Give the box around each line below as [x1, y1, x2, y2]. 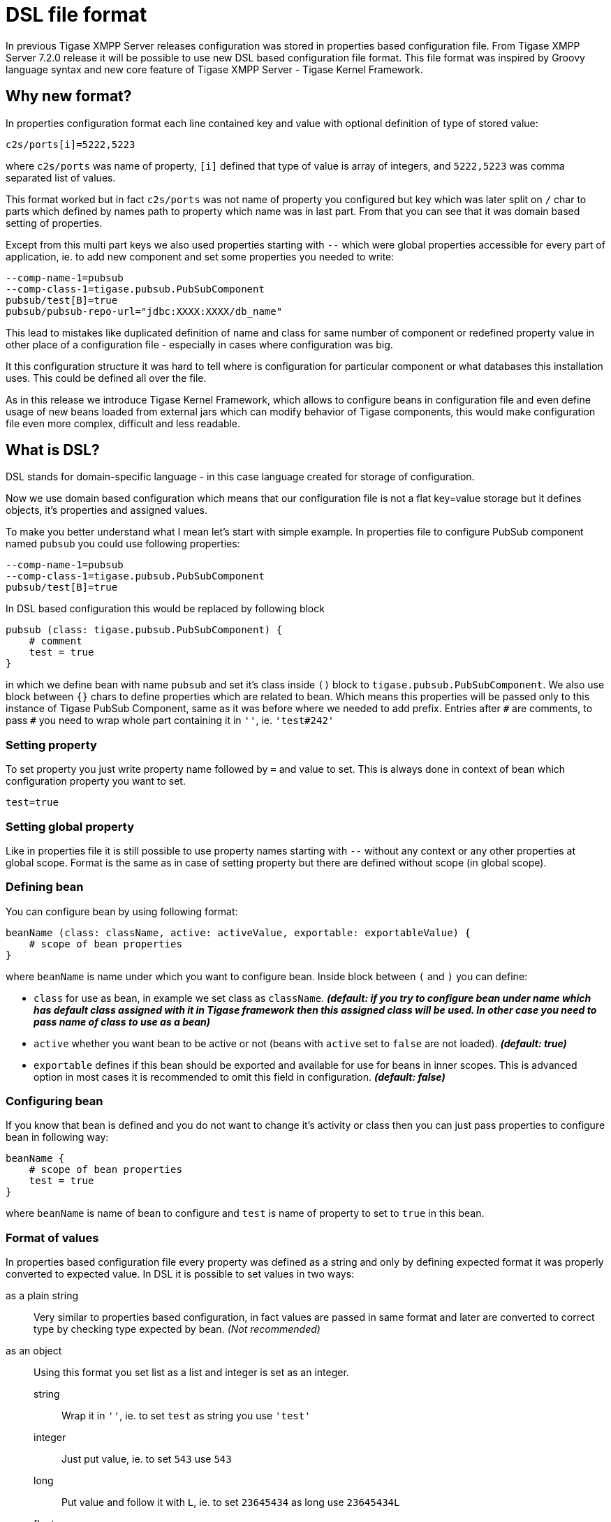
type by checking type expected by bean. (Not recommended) [34, 1323, 321, 1336]
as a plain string [6, 1290, 79, 1302]
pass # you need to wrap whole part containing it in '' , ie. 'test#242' [6, 714, 334, 727]
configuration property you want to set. [6, 775, 186, 788]
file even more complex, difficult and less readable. [6, 417, 241, 429]
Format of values [6, 1230, 99, 1245]
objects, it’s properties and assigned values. [6, 504, 208, 517]
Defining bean [6, 880, 84, 894]
